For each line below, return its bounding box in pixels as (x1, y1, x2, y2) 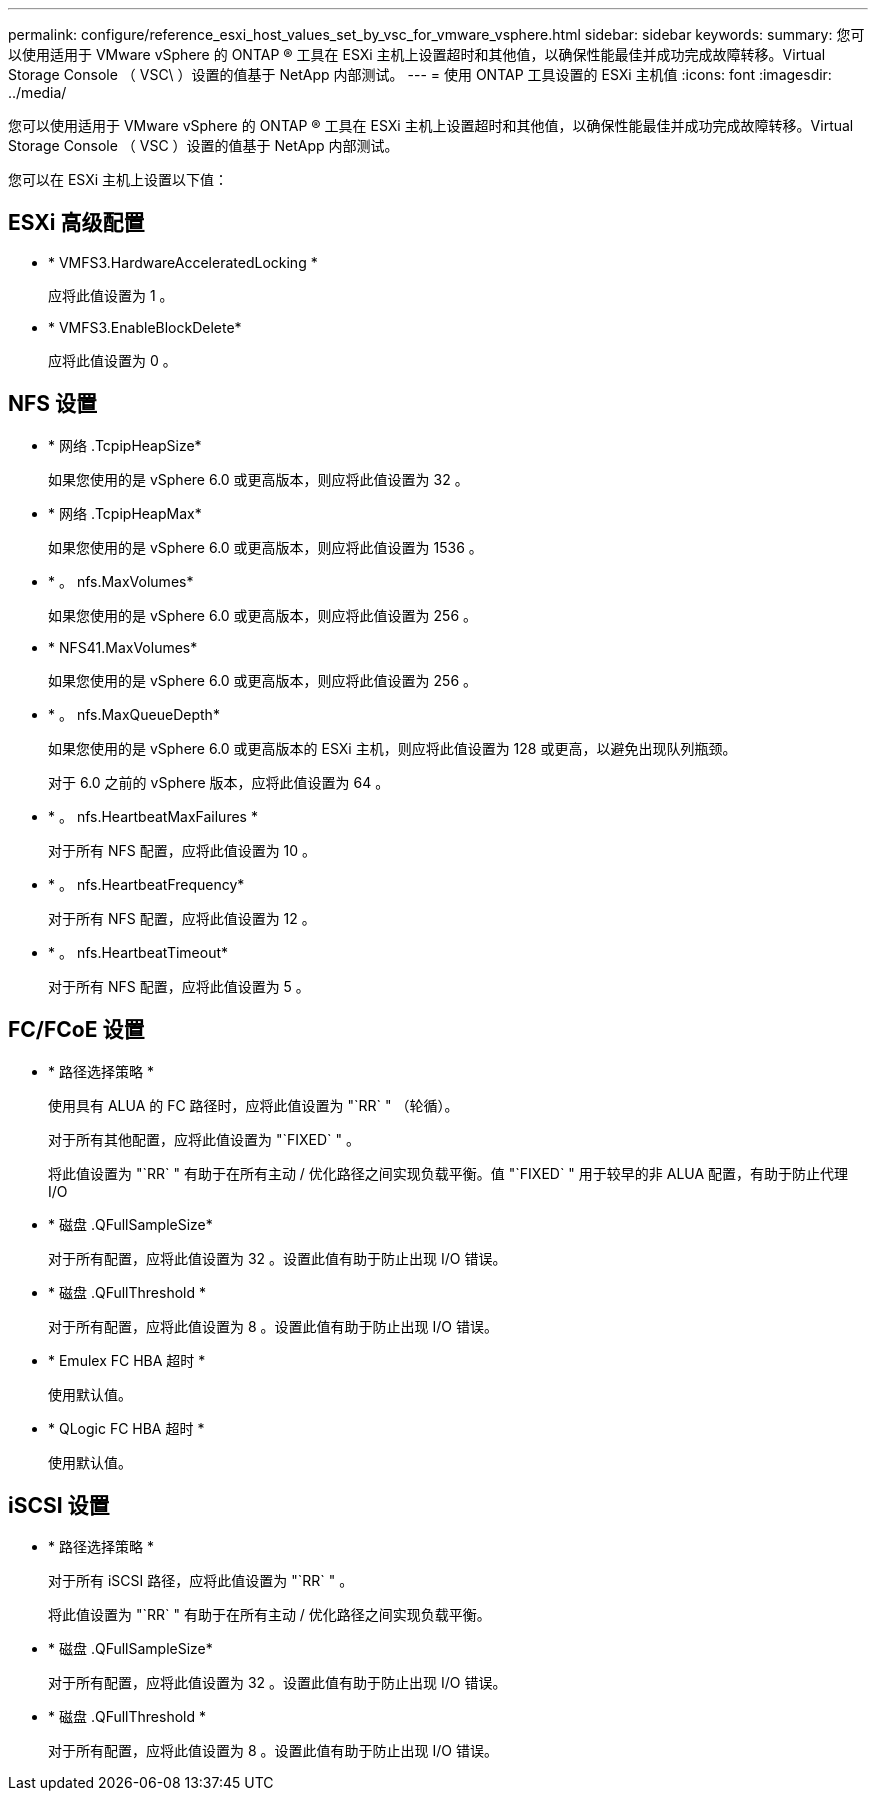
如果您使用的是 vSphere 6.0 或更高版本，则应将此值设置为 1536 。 (48, 538, 483, 556)
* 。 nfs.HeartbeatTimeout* (48, 943, 229, 961)
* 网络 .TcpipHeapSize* (48, 436, 202, 454)
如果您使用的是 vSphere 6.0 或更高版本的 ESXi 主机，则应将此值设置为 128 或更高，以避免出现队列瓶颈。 (48, 739, 737, 757)
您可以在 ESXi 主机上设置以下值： (8, 171, 229, 188)
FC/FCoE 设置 (8, 1017, 145, 1043)
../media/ (8, 84, 67, 101)
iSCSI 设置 (8, 1492, 110, 1518)
